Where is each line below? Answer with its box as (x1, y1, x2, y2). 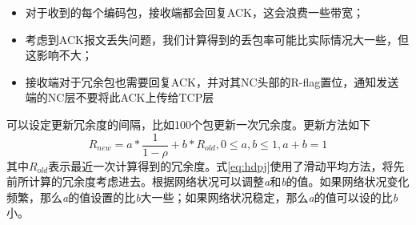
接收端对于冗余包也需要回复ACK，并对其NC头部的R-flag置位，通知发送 (25, 73, 399, 90)
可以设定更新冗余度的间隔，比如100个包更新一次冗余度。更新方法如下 (6, 115, 370, 132)
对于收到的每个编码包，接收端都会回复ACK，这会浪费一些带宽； (25, 4, 364, 20)
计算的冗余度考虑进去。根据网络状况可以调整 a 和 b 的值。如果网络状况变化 (28, 173, 410, 190)
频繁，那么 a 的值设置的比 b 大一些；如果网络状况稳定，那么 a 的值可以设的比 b (6, 188, 398, 205)
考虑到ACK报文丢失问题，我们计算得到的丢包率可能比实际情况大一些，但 (25, 30, 409, 47)
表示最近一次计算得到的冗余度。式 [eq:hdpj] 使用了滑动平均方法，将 (48, 157, 394, 174)
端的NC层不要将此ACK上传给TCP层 (25, 89, 214, 106)
